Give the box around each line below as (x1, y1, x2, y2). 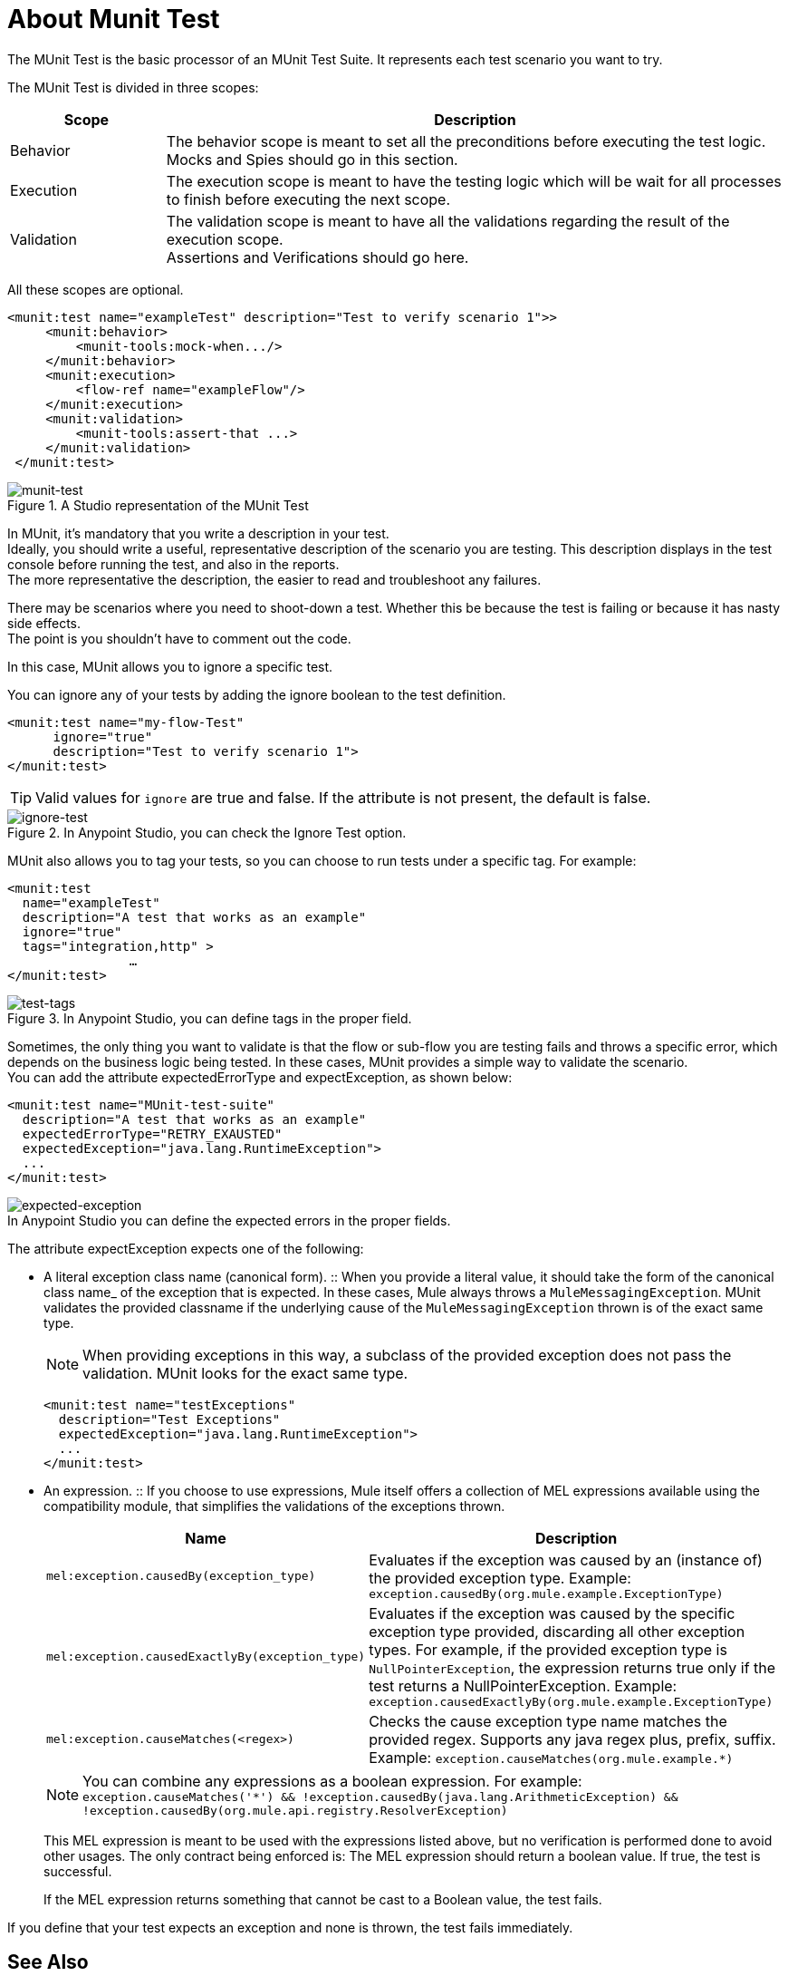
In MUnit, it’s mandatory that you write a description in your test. (7, 525, 389, 541)
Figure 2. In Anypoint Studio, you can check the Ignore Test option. (7, 824, 407, 840)
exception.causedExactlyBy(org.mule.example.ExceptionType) (369, 1694, 774, 1709)
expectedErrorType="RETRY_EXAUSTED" (22, 1126, 283, 1141)
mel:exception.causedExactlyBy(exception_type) (46, 1649, 366, 1663)
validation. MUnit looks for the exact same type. (82, 1363, 408, 1382)
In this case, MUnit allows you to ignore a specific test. (7, 658, 333, 674)
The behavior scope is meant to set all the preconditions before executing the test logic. (166, 131, 766, 150)
